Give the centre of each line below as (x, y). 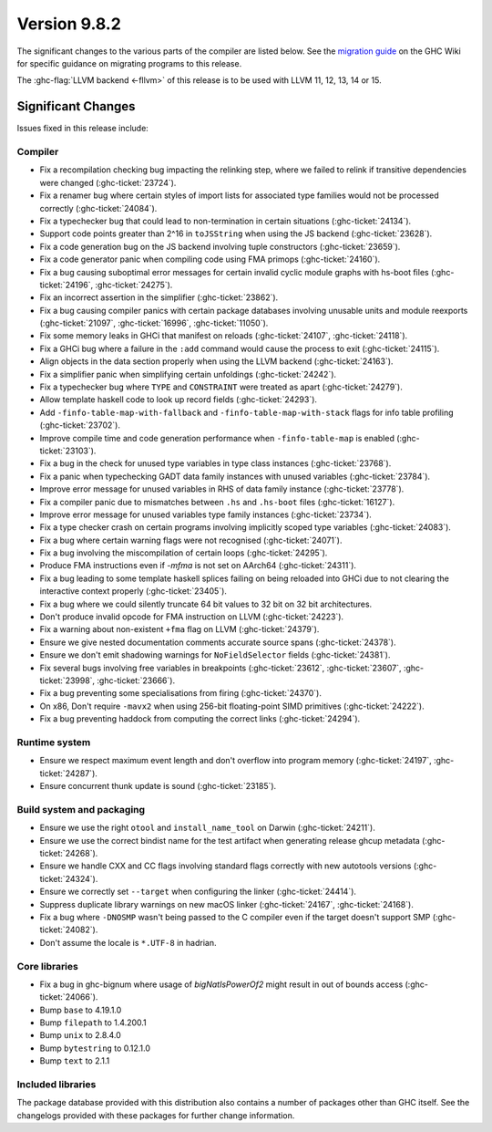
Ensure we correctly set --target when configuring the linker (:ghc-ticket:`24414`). (198, 892)
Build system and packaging (81, 809)
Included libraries (56, 1084)
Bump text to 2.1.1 (75, 1061)
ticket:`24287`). (68, 773)
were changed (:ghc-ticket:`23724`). (108, 182)
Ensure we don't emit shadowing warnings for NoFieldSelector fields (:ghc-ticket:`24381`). (215, 655)
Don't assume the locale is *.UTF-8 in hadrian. (128, 942)
